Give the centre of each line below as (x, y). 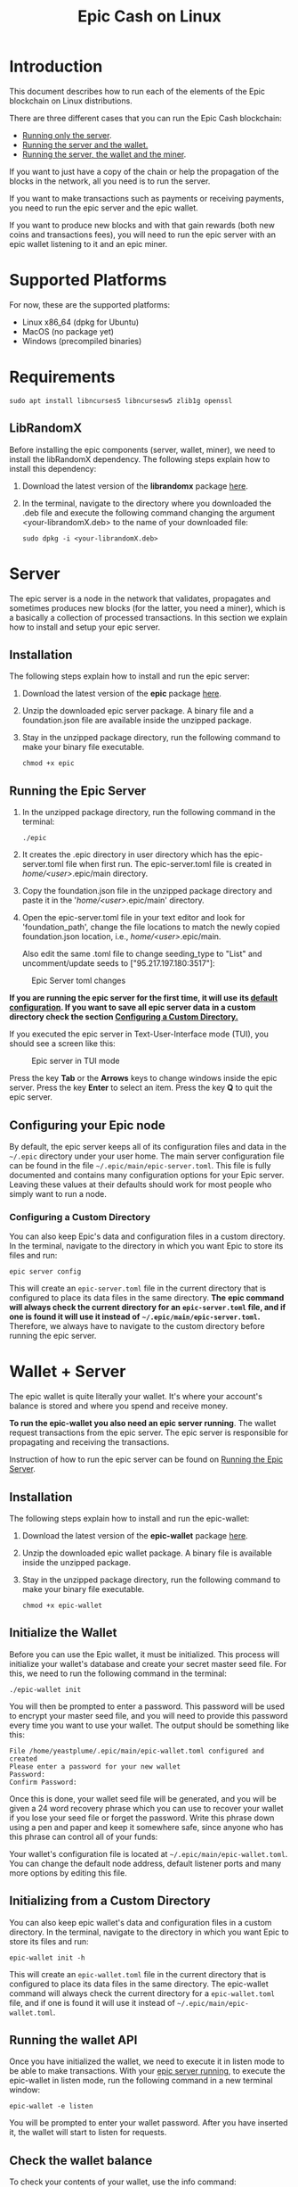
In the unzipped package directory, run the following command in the (149, 813)
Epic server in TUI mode (76, 1061)
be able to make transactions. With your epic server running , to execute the (147, 2071)
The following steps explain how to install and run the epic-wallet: (129, 1519)
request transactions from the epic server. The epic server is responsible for (149, 1432)
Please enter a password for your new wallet (95, 1766)
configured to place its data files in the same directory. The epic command (147, 1298)
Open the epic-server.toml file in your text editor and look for (133, 918)
